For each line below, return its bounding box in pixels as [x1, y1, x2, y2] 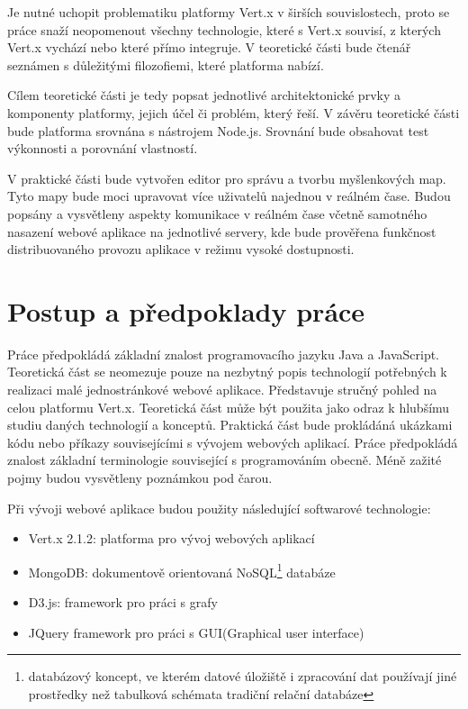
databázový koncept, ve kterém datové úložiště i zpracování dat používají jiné [28, 667, 457, 686]
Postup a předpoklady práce [7, 292, 365, 329]
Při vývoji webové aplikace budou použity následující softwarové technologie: [7, 498, 431, 517]
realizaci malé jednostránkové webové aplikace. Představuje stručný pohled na [7, 380, 437, 399]
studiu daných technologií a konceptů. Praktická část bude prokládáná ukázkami [7, 415, 453, 434]
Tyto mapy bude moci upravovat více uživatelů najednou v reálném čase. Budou [7, 186, 451, 205]
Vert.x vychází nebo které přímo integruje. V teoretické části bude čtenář [7, 38, 411, 57]
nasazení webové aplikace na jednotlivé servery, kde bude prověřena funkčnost [7, 222, 436, 241]
